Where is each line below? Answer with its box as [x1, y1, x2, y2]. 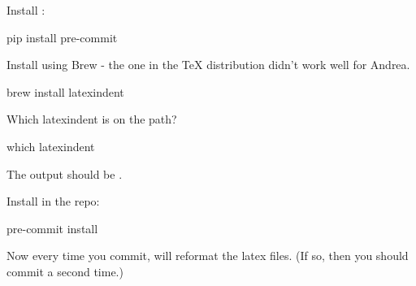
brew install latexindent [6, 83, 124, 100]
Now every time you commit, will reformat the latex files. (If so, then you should [6, 247, 409, 264]
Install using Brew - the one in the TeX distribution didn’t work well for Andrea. [6, 56, 410, 73]
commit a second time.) [6, 262, 123, 279]
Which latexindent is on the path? [6, 110, 177, 128]
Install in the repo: [6, 193, 100, 210]
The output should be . [6, 165, 123, 182]
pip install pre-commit [6, 28, 118, 45]
